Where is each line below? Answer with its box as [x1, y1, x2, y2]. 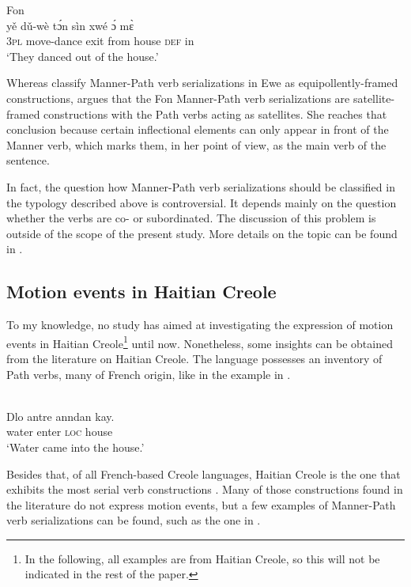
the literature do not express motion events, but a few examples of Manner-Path [6, 496, 396, 513]
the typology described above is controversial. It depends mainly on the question [6, 194, 397, 210]
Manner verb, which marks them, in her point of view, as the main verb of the [6, 136, 386, 153]
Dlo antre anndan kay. [6, 407, 115, 424]
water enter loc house [6, 423, 113, 440]
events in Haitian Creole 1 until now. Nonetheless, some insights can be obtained [6, 332, 393, 351]
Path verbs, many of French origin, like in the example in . [6, 365, 291, 382]
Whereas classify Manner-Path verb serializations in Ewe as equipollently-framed [6, 74, 398, 91]
